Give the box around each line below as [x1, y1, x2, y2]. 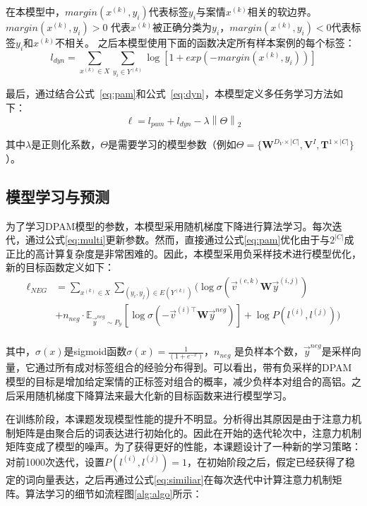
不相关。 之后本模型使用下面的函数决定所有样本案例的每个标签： [55, 35, 355, 49]
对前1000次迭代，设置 [6, 454, 104, 469]
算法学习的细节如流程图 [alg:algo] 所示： [25, 486, 203, 500]
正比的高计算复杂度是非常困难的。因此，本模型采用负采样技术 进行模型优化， [6, 246, 361, 260]
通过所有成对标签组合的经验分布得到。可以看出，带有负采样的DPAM [35, 360, 352, 375]
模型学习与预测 [6, 185, 109, 207]
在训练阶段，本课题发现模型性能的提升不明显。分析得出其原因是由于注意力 [6, 411, 351, 426]
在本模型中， [6, 4, 65, 18]
